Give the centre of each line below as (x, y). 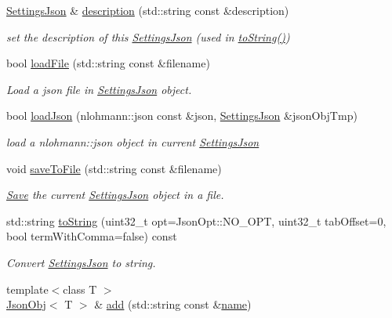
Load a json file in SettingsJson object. (99, 89)
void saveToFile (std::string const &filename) (114, 168)
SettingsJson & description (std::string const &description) (148, 10)
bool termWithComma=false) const (92, 236)
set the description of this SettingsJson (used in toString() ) (148, 36)
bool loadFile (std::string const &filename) (108, 63)
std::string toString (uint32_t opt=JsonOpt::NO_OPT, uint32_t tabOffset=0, (196, 220)
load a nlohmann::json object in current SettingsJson (133, 141)
